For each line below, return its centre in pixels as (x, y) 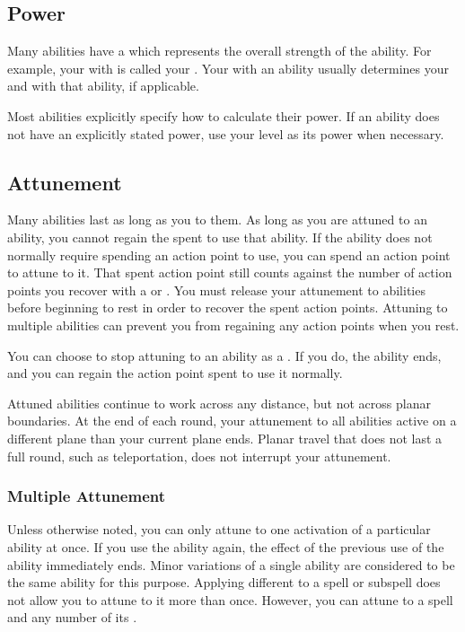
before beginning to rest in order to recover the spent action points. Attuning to (228, 307)
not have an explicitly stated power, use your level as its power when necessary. (226, 133)
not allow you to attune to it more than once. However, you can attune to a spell (230, 599)
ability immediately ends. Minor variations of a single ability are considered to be (231, 564)
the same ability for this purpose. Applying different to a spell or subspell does (224, 582)
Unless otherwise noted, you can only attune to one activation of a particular (219, 529)
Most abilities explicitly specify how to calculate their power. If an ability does (224, 115)
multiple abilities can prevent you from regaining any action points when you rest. (233, 325)
